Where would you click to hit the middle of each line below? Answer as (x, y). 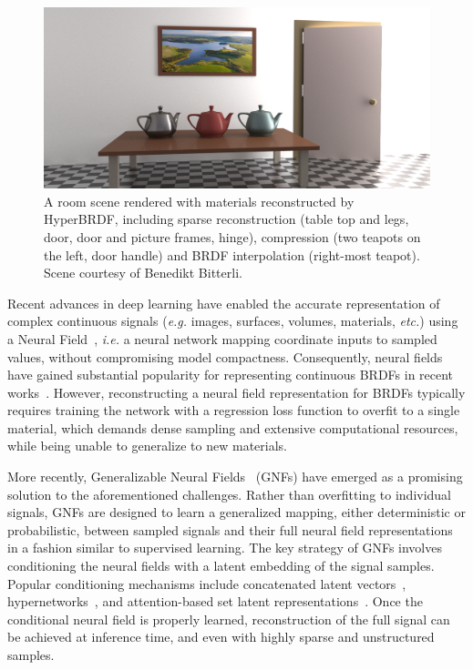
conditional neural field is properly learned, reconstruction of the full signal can (229, 619)
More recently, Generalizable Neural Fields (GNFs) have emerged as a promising (235, 477)
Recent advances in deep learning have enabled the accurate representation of (224, 303)
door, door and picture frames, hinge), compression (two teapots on (232, 236)
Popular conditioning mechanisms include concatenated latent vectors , (207, 583)
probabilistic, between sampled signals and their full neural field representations (230, 529)
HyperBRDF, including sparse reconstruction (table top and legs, (226, 219)
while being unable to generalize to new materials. (147, 446)
